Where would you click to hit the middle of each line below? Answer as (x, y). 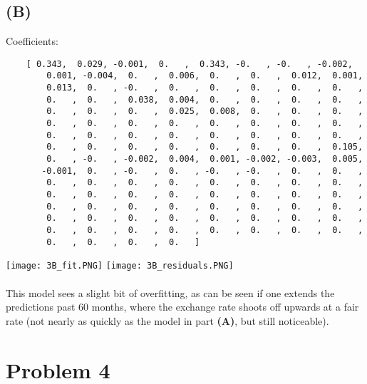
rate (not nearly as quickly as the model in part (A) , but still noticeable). (167, 320)
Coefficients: (32, 41)
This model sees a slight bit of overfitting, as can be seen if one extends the (170, 292)
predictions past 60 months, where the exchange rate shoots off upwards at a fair (182, 307)
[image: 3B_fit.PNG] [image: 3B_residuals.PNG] (120, 266)
